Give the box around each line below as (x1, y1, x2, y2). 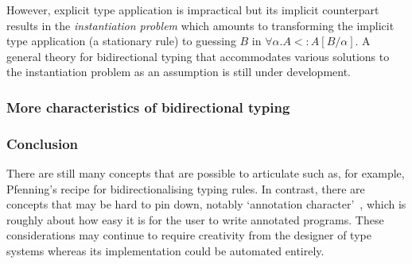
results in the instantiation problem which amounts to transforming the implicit (6, 17, 395, 33)
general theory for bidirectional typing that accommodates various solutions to (6, 48, 390, 64)
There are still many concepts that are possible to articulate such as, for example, (6, 165, 405, 182)
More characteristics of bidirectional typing (6, 97, 290, 117)
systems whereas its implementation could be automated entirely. (6, 243, 325, 258)
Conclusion (6, 133, 78, 153)
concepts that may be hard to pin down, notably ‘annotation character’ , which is (6, 196, 406, 212)
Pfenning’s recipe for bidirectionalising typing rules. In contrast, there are (6, 180, 365, 197)
